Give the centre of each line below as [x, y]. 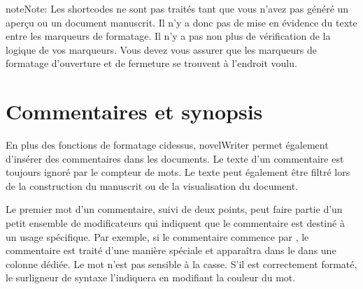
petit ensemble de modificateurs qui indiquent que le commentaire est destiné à [175, 223]
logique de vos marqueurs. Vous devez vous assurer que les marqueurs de [161, 49]
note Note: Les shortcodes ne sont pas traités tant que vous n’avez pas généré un [177, 8]
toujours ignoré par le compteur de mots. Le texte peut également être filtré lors [178, 172]
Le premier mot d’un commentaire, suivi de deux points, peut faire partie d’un [174, 209]
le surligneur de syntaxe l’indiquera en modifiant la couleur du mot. [151, 277]
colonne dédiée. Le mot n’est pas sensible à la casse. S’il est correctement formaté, [181, 264]
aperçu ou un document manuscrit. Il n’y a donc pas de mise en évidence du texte [181, 22]
